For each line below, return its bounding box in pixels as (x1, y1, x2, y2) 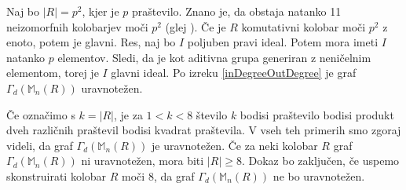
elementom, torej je (6, 64, 99, 81)
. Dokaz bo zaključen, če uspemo (241, 152, 400, 169)
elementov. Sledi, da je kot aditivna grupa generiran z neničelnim (57, 49, 371, 65)
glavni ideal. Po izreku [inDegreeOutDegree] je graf (111, 64, 357, 81)
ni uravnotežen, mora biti (81, 152, 204, 169)
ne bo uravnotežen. (272, 167, 365, 184)
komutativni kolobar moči (241, 18, 366, 35)
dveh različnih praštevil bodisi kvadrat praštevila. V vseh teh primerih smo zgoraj (6, 122, 401, 138)
